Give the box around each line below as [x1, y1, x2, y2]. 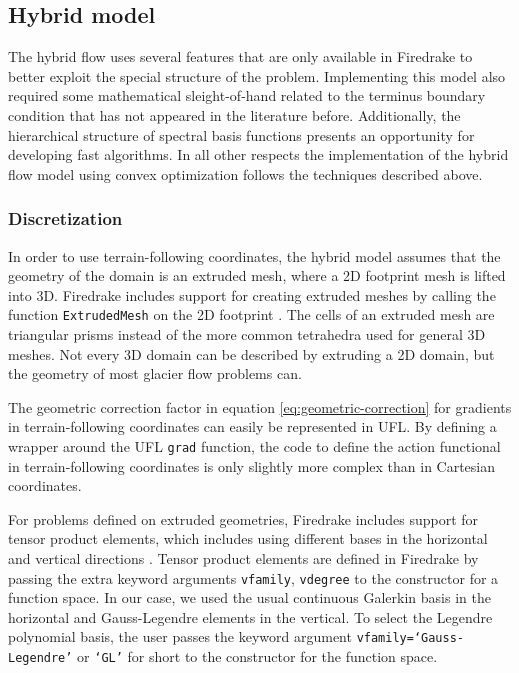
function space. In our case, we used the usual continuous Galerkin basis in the [8, 587, 491, 608]
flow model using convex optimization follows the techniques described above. [8, 163, 483, 184]
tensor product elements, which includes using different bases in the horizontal [8, 528, 488, 549]
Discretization [8, 206, 123, 231]
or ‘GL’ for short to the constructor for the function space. [77, 646, 438, 667]
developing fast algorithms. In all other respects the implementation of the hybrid [8, 144, 509, 165]
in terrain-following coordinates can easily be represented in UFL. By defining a [8, 416, 497, 437]
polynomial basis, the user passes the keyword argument [8, 626, 352, 647]
